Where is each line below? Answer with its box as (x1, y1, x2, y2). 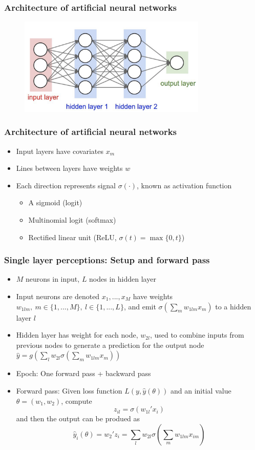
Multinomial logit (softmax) (28, 214, 116, 225)
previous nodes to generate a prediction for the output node (16, 339, 204, 350)
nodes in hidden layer (89, 273, 156, 284)
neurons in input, (26, 273, 80, 284)
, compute (61, 395, 92, 406)
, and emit (123, 301, 156, 311)
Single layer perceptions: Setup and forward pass (4, 253, 210, 266)
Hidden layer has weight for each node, (16, 329, 138, 340)
